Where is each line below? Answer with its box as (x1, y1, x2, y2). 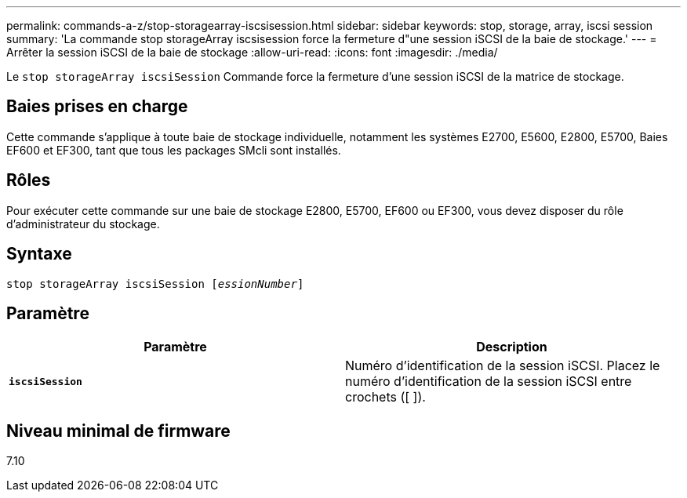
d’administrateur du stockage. (6, 216, 160, 231)
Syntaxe (6, 244, 72, 264)
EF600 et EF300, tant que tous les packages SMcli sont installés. (6, 143, 341, 157)
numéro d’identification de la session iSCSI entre (345, 373, 632, 390)
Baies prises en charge (6, 96, 188, 117)
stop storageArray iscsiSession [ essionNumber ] (6, 277, 304, 290)
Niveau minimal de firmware (6, 420, 231, 441)
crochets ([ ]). (345, 389, 426, 405)
